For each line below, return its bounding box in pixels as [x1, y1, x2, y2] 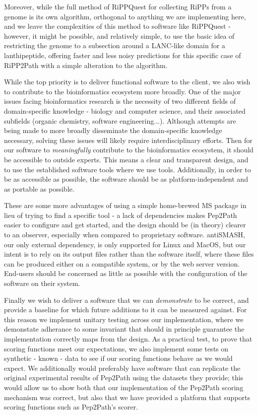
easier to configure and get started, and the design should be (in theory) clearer [4, 219, 246, 230]
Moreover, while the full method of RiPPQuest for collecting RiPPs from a [4, 1, 232, 11]
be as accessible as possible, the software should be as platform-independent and [4, 174, 248, 184]
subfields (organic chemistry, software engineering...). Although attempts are [4, 115, 236, 126]
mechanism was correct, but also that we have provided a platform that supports [4, 392, 251, 402]
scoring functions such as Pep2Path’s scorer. [4, 402, 138, 412]
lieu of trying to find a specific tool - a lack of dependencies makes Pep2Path [4, 209, 237, 220]
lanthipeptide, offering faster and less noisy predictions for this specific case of [4, 50, 241, 60]
